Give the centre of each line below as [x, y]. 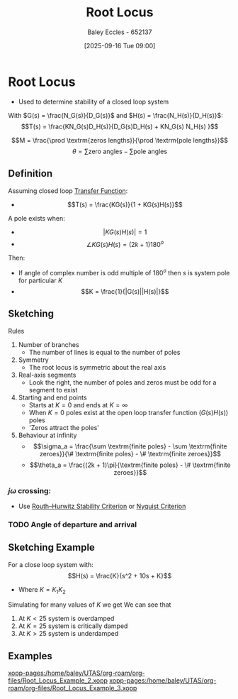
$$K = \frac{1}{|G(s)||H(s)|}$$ [125, 291]
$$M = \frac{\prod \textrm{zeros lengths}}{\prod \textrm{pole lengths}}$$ [120, 140]
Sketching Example [51, 547]
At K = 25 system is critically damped [73, 626]
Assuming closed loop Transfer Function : [68, 191]
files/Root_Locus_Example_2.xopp [58, 681]
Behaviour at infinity [47, 435]
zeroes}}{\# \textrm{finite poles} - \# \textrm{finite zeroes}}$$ [130, 453]
